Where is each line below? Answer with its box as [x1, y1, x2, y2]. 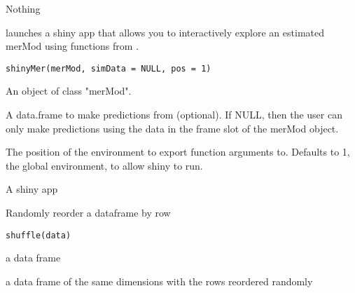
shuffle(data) [6, 230, 71, 240]
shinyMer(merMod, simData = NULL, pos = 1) [6, 63, 211, 74]
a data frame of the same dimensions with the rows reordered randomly [6, 273, 313, 288]
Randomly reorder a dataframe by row [6, 205, 171, 219]
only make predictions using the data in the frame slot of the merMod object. [6, 121, 339, 135]
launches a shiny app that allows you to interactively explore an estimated [6, 25, 324, 39]
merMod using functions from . [6, 39, 139, 53]
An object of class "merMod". [6, 83, 132, 98]
